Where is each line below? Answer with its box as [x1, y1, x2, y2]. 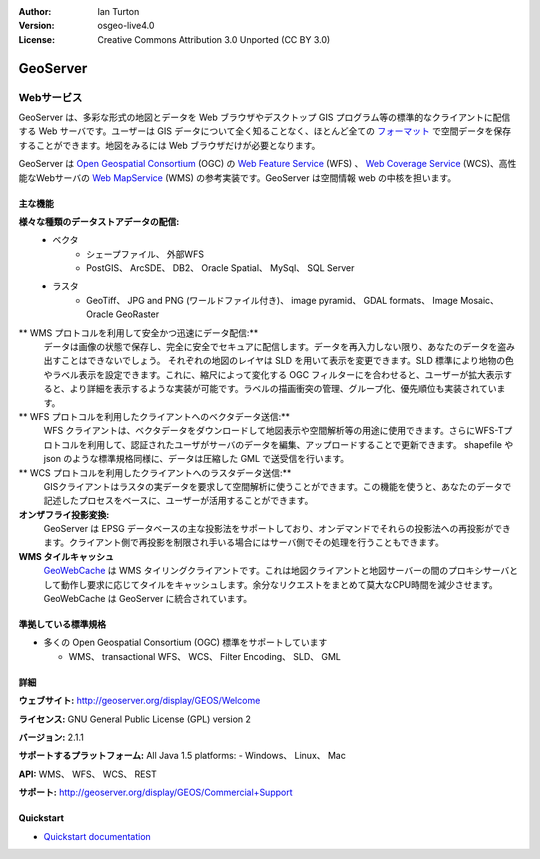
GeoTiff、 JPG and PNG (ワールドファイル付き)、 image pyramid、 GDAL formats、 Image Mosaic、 [86, 294, 500, 306]
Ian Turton [97, 6, 140, 17]
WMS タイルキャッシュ [18, 550, 115, 562]
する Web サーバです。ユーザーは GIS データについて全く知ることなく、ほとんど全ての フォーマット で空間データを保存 [18, 125, 512, 137]
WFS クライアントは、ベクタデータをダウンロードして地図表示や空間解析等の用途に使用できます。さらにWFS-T [43, 425, 504, 437]
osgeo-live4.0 [97, 20, 155, 32]
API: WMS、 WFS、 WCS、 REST [18, 768, 157, 780]
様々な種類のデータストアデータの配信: [18, 215, 180, 227]
